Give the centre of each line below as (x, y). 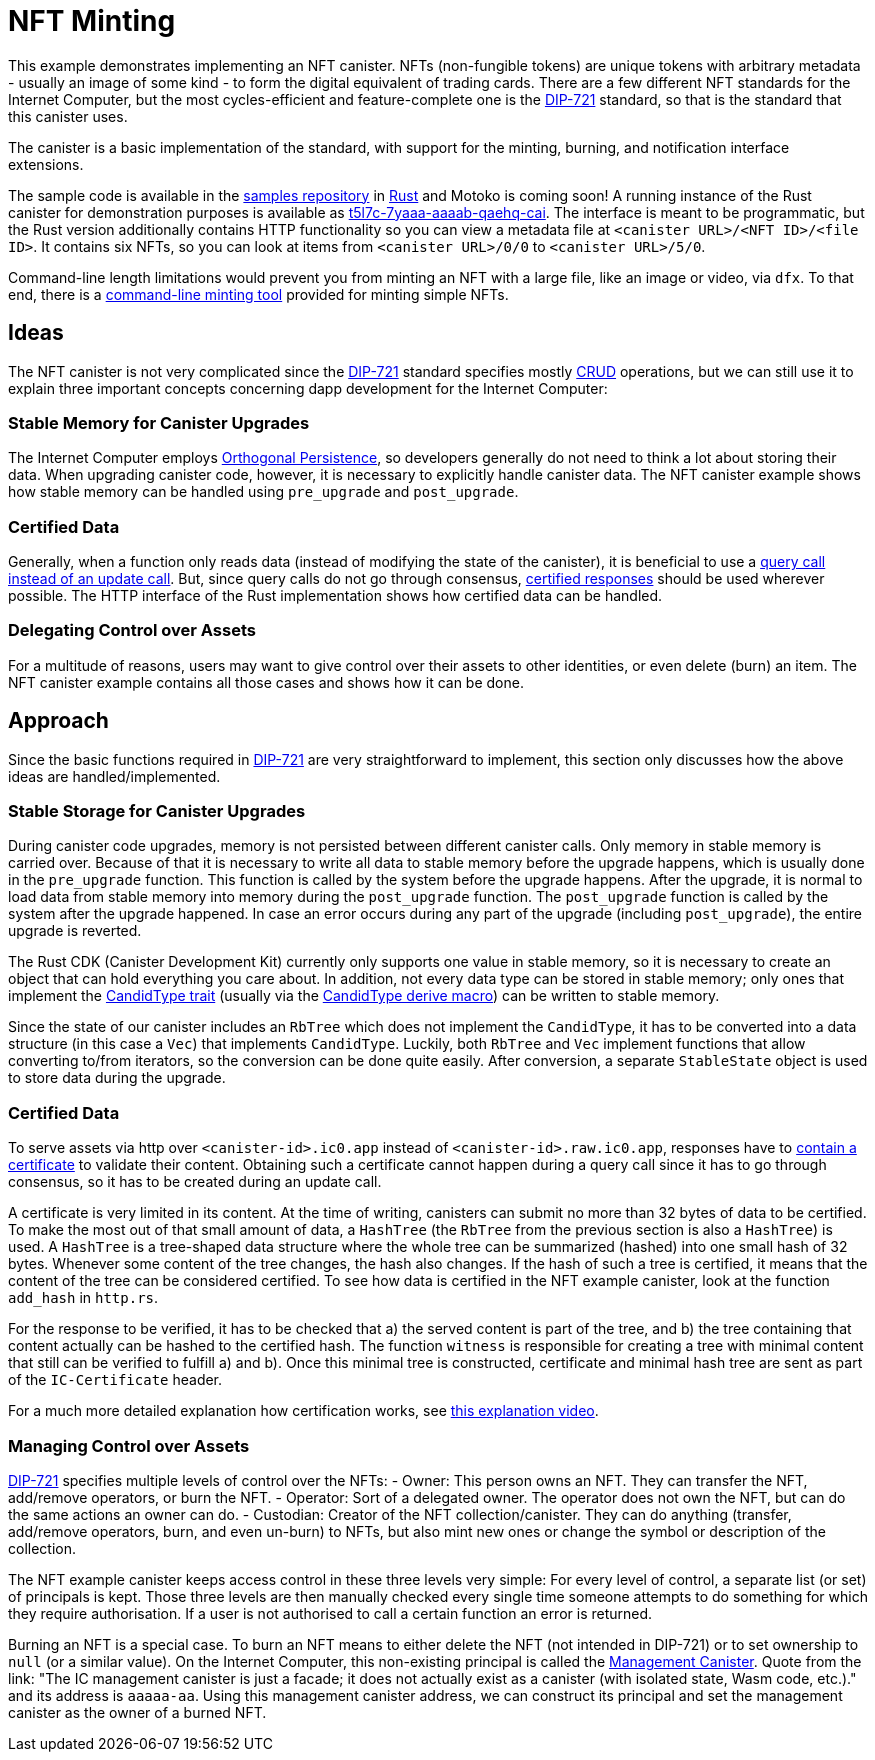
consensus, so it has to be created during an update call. (195, 1182)
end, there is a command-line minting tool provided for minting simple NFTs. (258, 294)
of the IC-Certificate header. (115, 1380)
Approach (58, 721)
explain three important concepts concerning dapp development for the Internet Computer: (308, 388)
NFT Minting (92, 21)
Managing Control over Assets (129, 1445)
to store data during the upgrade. (117, 1078)
